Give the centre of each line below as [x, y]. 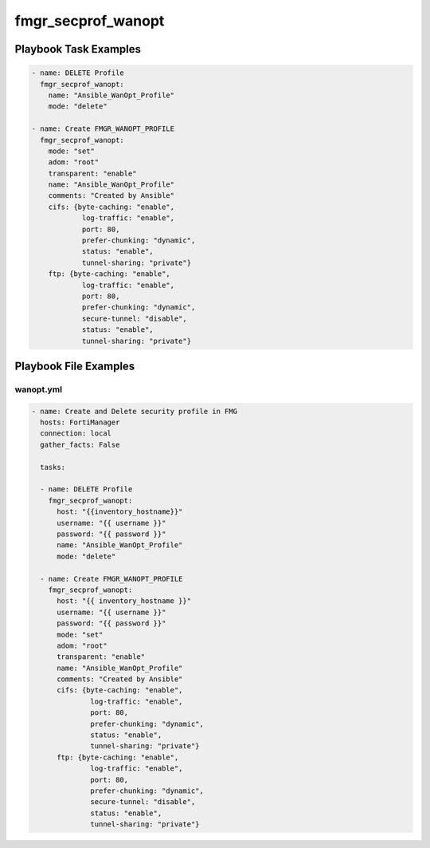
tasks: [53, 467]
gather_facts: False [80, 444]
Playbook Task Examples [78, 49]
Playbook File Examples [75, 366]
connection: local [76, 434]
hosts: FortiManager [80, 422]
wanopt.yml [39, 389]
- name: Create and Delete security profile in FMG [135, 411]
